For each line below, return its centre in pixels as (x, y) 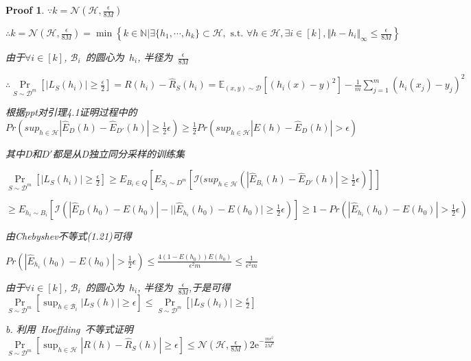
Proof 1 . (25, 10)
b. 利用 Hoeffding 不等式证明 (69, 329)
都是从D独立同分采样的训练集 (119, 153)
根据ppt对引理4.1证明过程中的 (71, 112)
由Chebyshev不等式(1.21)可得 (69, 236)
